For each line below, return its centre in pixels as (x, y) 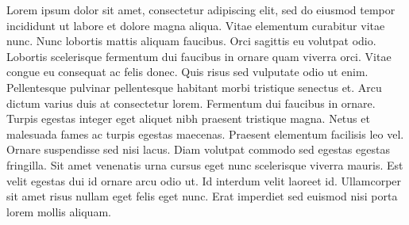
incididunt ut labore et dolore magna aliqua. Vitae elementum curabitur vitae (196, 25)
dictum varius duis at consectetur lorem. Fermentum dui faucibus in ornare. (191, 103)
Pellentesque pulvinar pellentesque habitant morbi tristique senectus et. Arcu (194, 87)
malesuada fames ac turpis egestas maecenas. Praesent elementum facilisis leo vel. (205, 133)
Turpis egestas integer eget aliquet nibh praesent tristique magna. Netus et (188, 118)
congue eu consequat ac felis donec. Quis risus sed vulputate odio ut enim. (187, 72)
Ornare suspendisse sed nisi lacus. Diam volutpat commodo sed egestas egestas (198, 149)
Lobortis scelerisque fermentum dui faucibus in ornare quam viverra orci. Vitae (199, 56)
